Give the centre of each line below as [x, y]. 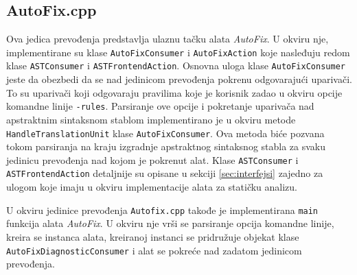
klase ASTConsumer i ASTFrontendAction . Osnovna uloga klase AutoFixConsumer [176, 65]
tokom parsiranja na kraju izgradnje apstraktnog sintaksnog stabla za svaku [166, 146]
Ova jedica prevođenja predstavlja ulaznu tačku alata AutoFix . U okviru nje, [168, 39]
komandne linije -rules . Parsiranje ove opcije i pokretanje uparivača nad [160, 106]
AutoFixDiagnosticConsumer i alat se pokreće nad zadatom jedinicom [154, 250]
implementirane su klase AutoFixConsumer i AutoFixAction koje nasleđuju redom [178, 52]
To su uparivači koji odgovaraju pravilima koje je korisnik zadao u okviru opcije [174, 92]
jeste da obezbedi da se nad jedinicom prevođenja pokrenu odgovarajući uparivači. [179, 79]
